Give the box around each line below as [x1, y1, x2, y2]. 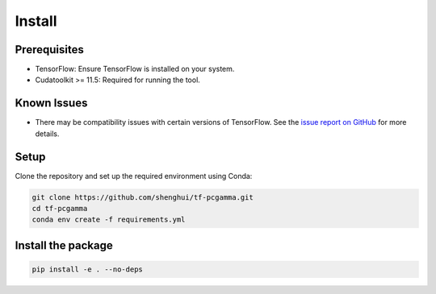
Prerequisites [15, 43, 84, 56]
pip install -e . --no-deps [31, 265, 143, 274]
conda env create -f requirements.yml [31, 215, 186, 225]
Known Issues [15, 97, 88, 110]
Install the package [15, 238, 113, 252]
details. [35, 129, 60, 139]
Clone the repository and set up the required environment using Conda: [15, 171, 253, 180]
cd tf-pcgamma [31, 204, 88, 213]
